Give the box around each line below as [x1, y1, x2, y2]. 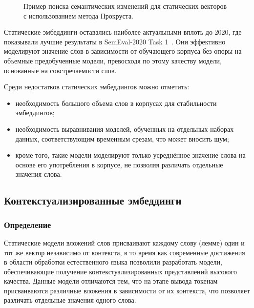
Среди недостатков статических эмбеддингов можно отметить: [4, 82, 190, 92]
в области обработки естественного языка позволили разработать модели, [4, 257, 222, 267]
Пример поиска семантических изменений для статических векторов [23, 1, 227, 11]
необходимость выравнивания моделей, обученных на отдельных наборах [15, 123, 234, 134]
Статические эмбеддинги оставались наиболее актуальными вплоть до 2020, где [4, 27, 242, 37]
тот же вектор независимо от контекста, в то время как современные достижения [4, 247, 245, 257]
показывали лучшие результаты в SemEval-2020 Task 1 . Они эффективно [4, 36, 226, 46]
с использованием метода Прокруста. [23, 10, 134, 21]
